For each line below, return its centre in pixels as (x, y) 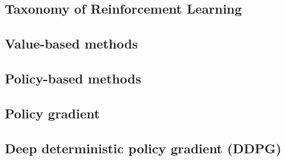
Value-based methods (72, 44)
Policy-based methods (73, 78)
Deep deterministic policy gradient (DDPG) (143, 148)
